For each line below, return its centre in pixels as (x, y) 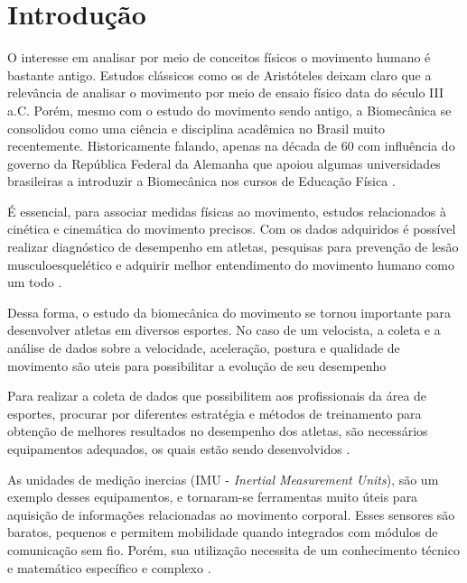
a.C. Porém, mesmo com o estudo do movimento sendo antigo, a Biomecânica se (229, 110)
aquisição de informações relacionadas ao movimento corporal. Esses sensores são (231, 514)
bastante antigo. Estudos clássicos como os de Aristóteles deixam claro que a (219, 74)
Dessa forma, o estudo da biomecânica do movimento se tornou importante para (229, 312)
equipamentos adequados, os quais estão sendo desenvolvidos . (179, 449)
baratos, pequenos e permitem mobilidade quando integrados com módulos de (223, 532)
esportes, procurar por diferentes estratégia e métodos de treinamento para (215, 413)
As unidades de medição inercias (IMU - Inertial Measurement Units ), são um (223, 479)
